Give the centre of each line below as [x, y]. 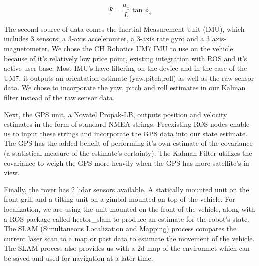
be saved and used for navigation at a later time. [79, 257]
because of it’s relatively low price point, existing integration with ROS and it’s [126, 58]
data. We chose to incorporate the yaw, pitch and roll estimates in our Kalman [125, 87]
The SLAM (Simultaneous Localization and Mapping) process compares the [120, 228]
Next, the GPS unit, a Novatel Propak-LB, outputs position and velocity [116, 114]
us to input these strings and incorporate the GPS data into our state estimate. [126, 133]
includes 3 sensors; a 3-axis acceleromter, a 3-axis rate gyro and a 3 [107, 39]
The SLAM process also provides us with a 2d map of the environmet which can [127, 248]
